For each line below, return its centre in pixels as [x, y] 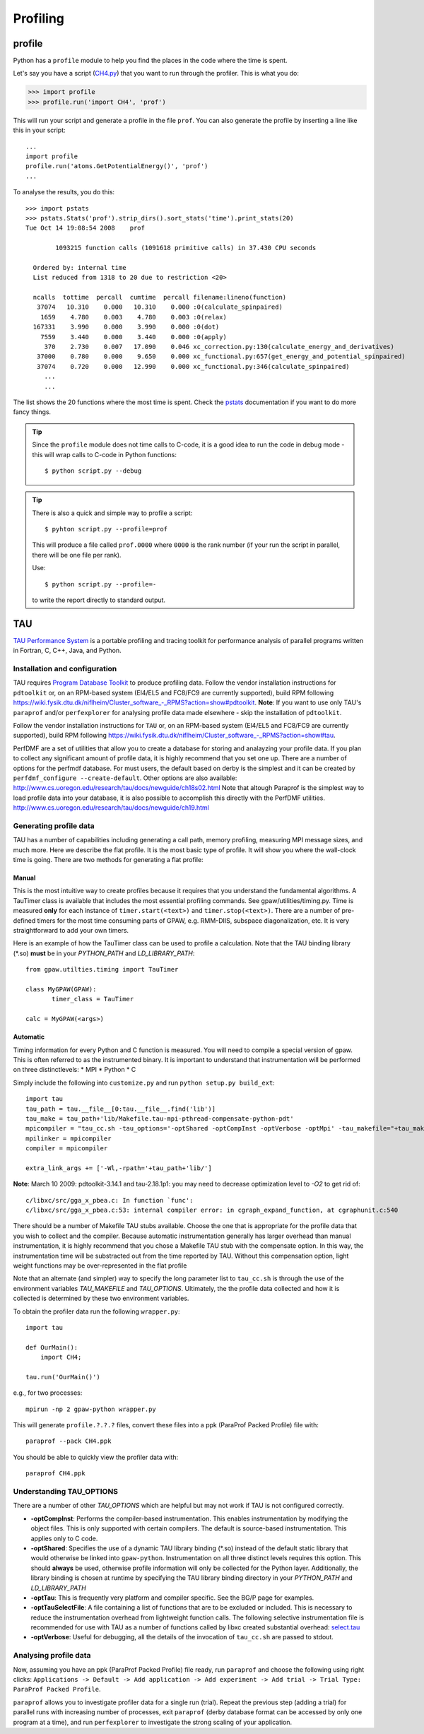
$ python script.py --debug [93, 471]
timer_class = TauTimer [93, 999]
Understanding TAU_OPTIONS [66, 1491]
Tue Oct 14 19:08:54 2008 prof [85, 228]
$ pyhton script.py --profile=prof [106, 529]
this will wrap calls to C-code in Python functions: [104, 454]
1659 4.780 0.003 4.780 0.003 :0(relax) [134, 317]
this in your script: [40, 130]
